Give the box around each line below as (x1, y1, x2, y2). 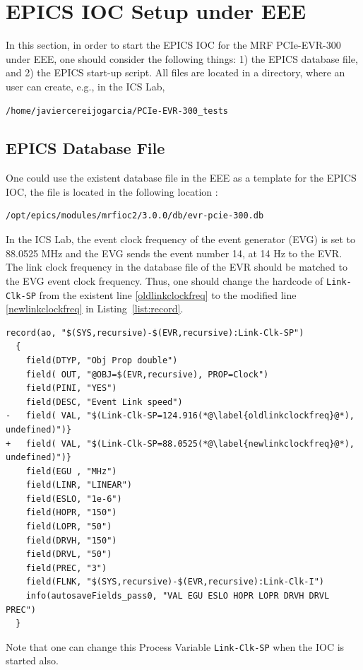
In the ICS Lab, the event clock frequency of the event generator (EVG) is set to (6, 232, 355, 247)
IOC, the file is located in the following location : (6, 184, 218, 199)
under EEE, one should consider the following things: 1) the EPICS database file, (6, 51, 358, 66)
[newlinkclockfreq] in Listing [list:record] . (6, 301, 184, 316)
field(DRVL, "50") (25, 549, 112, 560)
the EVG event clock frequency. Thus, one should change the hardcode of (6, 273, 323, 288)
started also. (6, 653, 59, 668)
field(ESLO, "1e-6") (25, 493, 122, 504)
